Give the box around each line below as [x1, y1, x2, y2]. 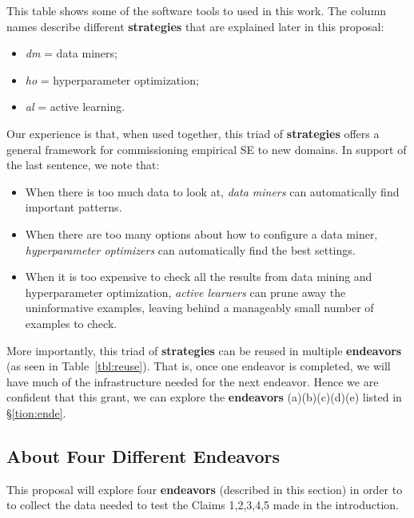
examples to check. [25, 314, 117, 331]
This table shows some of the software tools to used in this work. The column [6, 2, 387, 18]
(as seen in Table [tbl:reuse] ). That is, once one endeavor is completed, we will [6, 358, 391, 374]
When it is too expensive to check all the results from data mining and [25, 268, 372, 285]
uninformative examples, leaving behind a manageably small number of [25, 299, 374, 316]
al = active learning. [25, 98, 125, 115]
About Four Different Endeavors [6, 443, 281, 468]
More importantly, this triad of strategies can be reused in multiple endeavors [6, 342, 402, 358]
